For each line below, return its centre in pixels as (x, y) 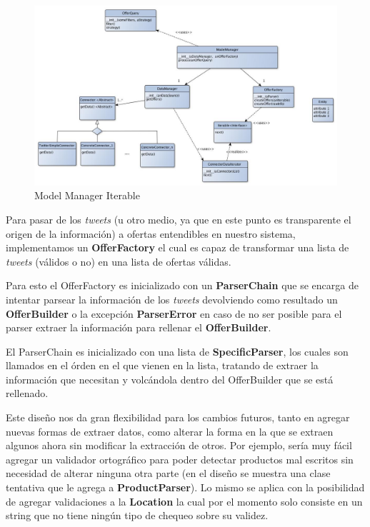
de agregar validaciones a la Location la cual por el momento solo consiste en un (184, 501)
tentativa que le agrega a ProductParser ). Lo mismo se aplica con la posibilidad (185, 487)
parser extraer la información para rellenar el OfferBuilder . (139, 327)
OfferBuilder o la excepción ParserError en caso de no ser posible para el (174, 313)
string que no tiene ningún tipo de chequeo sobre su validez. (137, 515)
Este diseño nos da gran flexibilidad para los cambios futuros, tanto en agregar (178, 417)
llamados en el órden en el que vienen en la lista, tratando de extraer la (162, 365)
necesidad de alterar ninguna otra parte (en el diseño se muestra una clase (168, 473)
